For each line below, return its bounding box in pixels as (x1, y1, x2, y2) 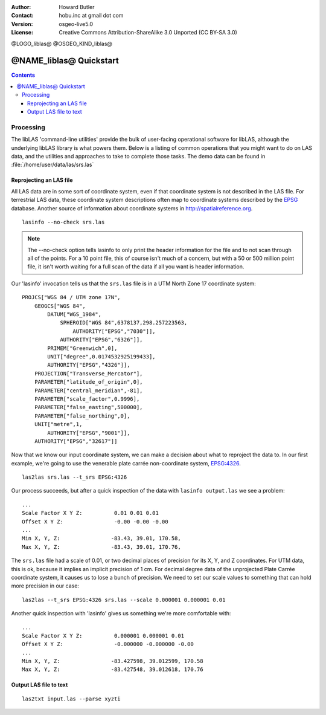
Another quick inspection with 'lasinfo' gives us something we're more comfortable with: (11, 610, 231, 617)
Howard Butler (59, 4, 95, 10)
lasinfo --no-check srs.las (22, 218, 105, 225)
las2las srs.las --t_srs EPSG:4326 (22, 474, 127, 480)
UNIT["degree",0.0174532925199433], (47, 353, 156, 360)
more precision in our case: (11, 582, 80, 589)
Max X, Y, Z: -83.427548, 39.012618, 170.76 (22, 666, 203, 673)
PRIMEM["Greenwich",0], (47, 345, 118, 352)
